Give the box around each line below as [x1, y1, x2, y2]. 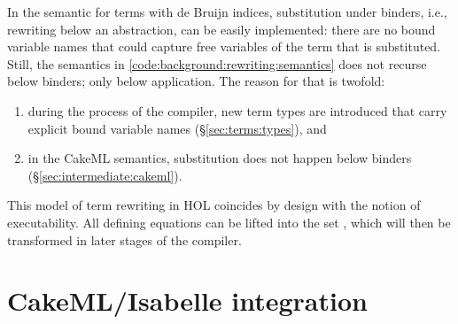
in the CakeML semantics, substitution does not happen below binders [27, 149, 412, 167]
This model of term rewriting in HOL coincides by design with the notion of [7, 196, 421, 214]
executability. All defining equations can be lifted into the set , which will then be [7, 212, 451, 231]
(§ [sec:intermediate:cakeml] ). [27, 166, 182, 184]
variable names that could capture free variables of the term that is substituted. [7, 37, 441, 56]
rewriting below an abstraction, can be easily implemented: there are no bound [7, 19, 436, 38]
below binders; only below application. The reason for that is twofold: [7, 72, 385, 90]
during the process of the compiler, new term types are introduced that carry [27, 101, 447, 120]
